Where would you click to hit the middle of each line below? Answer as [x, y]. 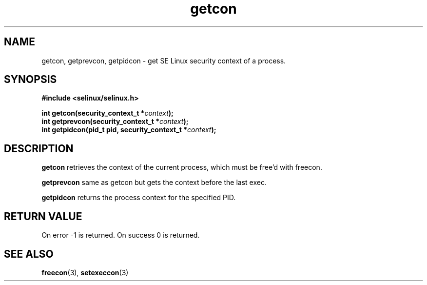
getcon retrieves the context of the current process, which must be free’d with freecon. [182, 167]
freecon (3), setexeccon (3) [85, 272]
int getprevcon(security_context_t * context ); [115, 122]
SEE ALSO [29, 254]
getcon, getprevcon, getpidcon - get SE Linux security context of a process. [164, 61]
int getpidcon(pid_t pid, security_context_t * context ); [129, 130]
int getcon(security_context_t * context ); [107, 113]
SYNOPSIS [30, 80]
